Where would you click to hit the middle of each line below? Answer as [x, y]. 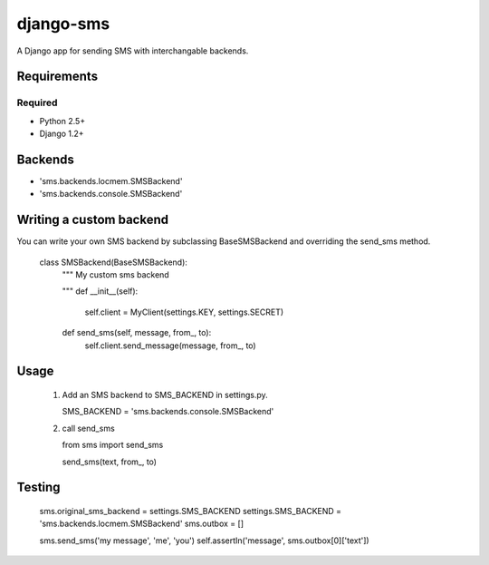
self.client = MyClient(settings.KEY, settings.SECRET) [184, 312]
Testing [38, 487]
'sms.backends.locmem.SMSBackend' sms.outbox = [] [142, 524]
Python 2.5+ [62, 121]
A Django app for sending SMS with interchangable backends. [133, 51]
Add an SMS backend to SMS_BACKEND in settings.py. [165, 395]
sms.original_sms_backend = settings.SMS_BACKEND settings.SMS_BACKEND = [191, 511]
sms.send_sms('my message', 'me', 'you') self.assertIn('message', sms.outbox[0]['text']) [205, 541]
